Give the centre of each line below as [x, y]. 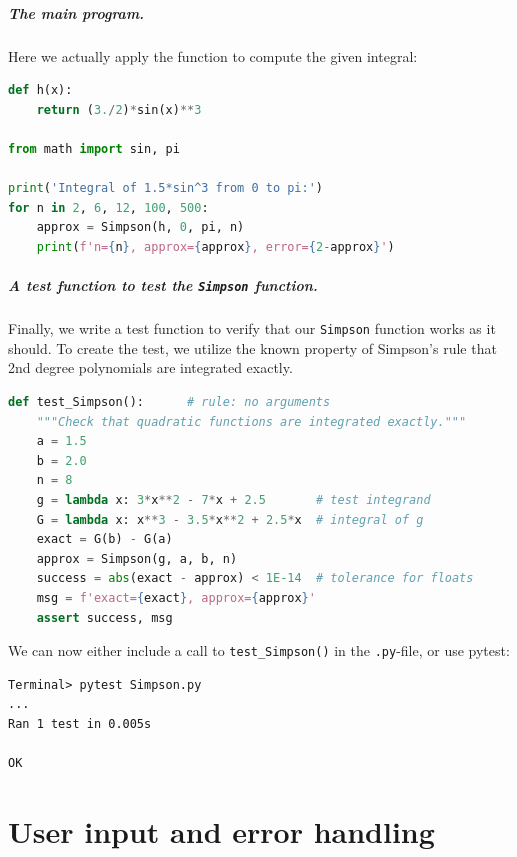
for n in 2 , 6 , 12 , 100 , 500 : [108, 207]
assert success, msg [104, 617]
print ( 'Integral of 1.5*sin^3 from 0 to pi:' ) [166, 188]
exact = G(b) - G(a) [104, 539]
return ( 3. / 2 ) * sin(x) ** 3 [119, 109]
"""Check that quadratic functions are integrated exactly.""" [251, 421]
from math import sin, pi [94, 148]
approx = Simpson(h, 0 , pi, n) [140, 227]
